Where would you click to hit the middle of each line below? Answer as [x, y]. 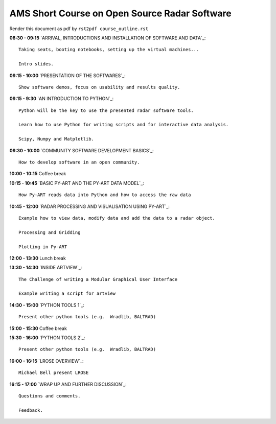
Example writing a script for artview [67, 293]
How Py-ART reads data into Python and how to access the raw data [105, 195]
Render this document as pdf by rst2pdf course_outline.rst [79, 29]
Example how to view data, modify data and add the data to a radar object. [117, 218]
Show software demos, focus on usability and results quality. [99, 87]
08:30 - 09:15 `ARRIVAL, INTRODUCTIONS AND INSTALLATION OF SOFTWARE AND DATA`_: [108, 38]
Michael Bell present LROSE [54, 373]
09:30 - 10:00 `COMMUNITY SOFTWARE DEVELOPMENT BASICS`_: [82, 150]
